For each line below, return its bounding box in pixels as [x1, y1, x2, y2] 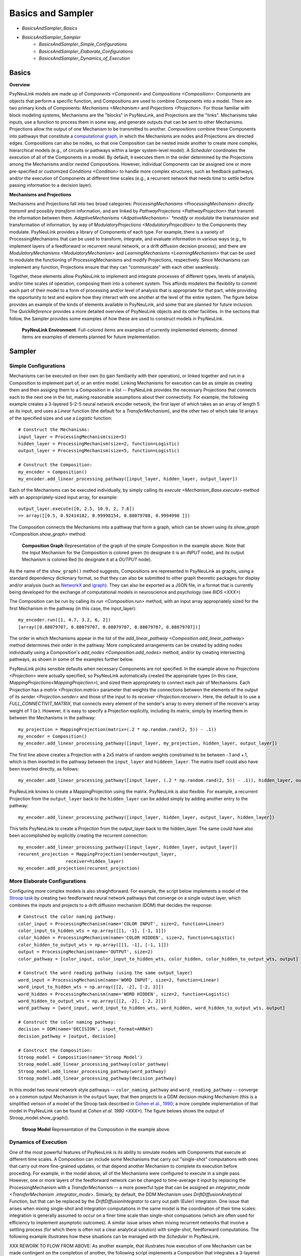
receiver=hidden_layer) [65, 858, 124, 864]
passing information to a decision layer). [9, 182, 92, 188]
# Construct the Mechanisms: [18, 427, 90, 433]
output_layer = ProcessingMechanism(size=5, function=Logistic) [18, 448, 180, 454]
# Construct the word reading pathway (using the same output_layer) [18, 970, 193, 976]
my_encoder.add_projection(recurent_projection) [18, 865, 140, 871]
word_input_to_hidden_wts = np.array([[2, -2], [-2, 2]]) [18, 984, 164, 990]
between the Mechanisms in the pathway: [9, 715, 96, 721]
